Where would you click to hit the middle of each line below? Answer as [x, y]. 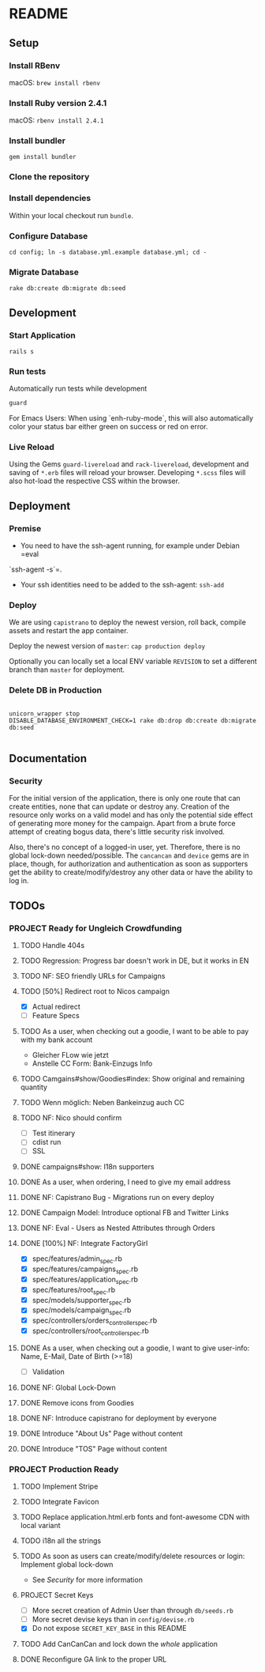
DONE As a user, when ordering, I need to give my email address [125, 1182]
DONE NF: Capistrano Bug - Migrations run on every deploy [118, 1198]
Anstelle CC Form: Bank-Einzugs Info [92, 1063]
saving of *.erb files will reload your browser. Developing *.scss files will [127, 473]
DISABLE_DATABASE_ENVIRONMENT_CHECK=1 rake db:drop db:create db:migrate [133, 720]
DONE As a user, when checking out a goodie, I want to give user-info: [135, 1348]
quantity [34, 1087]
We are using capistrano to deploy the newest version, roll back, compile [128, 622]
